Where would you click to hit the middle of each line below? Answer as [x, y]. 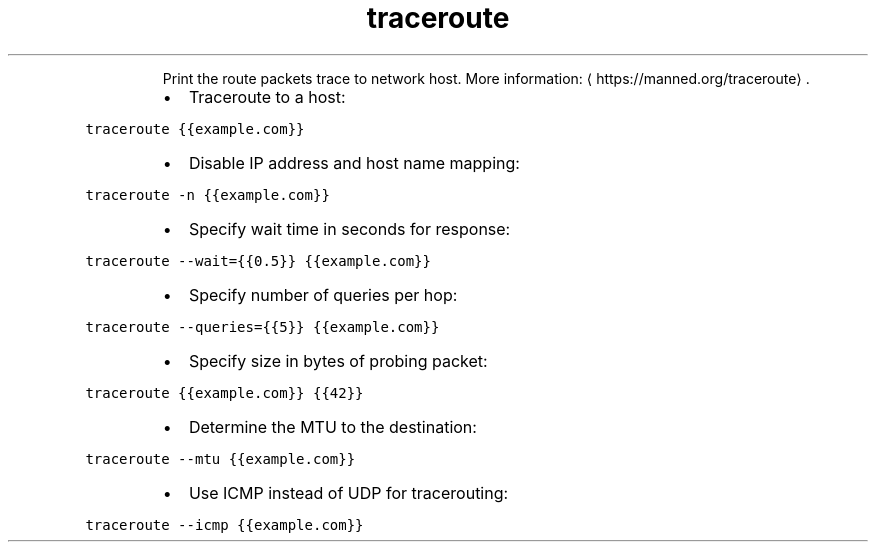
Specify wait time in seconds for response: [349, 228]
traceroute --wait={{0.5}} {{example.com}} [258, 260]
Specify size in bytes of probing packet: [338, 360]
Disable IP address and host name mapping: [354, 162]
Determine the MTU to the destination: [332, 426]
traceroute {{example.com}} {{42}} [224, 392]
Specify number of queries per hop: [323, 294]
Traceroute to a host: [267, 96]
